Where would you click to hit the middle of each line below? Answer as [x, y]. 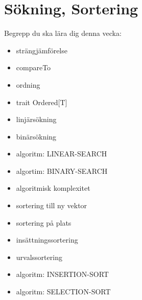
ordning [28, 84]
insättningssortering [47, 240]
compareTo [33, 67]
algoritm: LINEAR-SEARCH [62, 154]
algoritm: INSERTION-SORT [62, 274]
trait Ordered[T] [42, 102]
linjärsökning [36, 119]
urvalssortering [39, 257]
